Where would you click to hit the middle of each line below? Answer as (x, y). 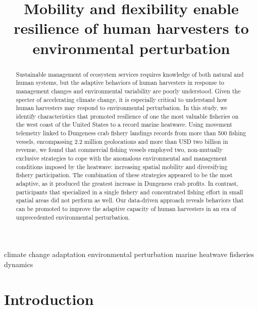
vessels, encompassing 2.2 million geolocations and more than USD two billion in (122, 141)
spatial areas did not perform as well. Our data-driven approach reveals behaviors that (130, 200)
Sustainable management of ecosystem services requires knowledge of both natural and (130, 74)
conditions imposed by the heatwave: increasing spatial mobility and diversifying (122, 166)
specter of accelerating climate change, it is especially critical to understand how (122, 99)
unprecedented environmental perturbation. (73, 217)
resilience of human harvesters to (131, 28)
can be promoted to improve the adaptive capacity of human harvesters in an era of (126, 209)
